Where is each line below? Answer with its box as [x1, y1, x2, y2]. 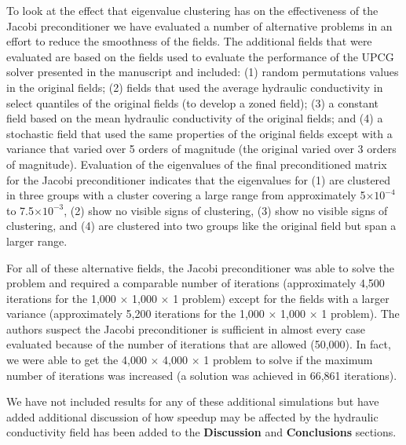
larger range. [6, 232, 68, 249]
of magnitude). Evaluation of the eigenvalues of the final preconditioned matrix [6, 155, 387, 172]
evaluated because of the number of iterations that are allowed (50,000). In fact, [6, 336, 391, 352]
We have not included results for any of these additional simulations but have [6, 393, 379, 410]
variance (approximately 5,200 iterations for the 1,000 [6, 305, 265, 322]
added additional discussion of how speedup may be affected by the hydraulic [6, 408, 379, 425]
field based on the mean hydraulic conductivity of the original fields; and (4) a [6, 110, 383, 126]
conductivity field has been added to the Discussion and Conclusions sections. [6, 424, 397, 440]
